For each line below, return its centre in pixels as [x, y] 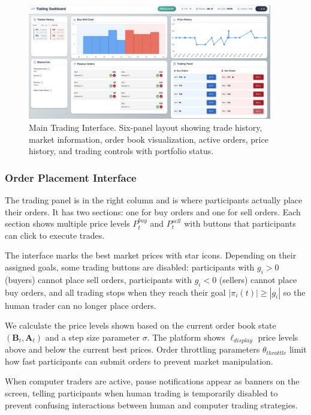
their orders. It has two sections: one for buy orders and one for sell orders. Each [153, 211]
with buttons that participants [240, 223]
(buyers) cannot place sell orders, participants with [98, 279]
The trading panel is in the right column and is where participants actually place [154, 199]
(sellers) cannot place [258, 279]
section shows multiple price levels [67, 223]
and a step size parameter [92, 337]
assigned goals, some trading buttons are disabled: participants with [130, 267]
